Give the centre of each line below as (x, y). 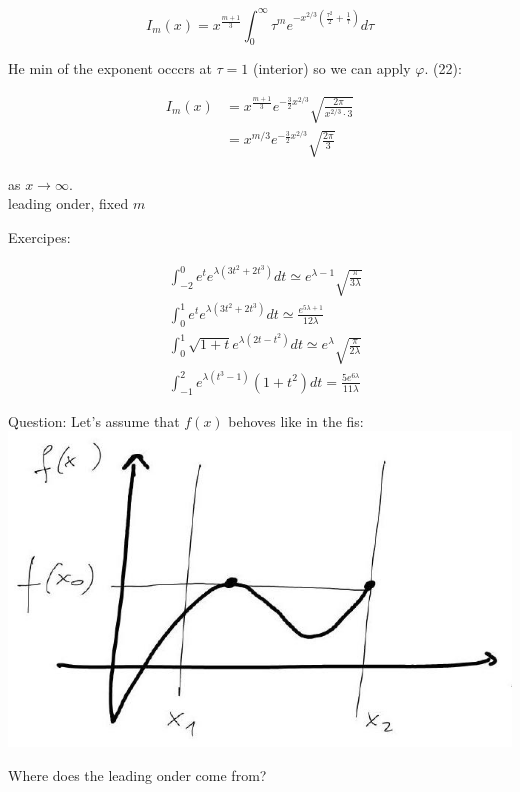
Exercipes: (39, 236)
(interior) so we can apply (331, 68)
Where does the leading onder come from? (137, 774)
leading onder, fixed (68, 203)
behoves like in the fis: (296, 420)
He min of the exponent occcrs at (110, 68)
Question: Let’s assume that (94, 420)
